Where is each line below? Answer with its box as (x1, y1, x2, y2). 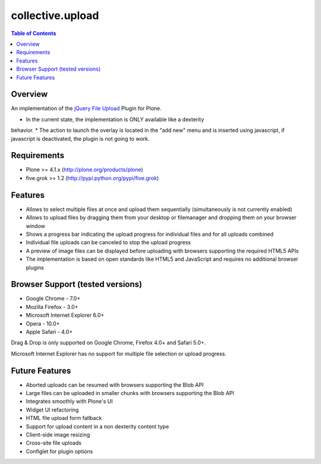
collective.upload (11, 9, 99, 22)
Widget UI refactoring (26, 406, 79, 413)
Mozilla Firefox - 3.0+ (26, 303, 78, 310)
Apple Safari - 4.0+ (26, 328, 73, 335)
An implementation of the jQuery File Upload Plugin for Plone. (11, 105, 162, 112)
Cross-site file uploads (26, 440, 81, 447)
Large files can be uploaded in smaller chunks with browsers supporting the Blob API (26, 390, 235, 397)
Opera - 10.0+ (26, 320, 60, 327)
